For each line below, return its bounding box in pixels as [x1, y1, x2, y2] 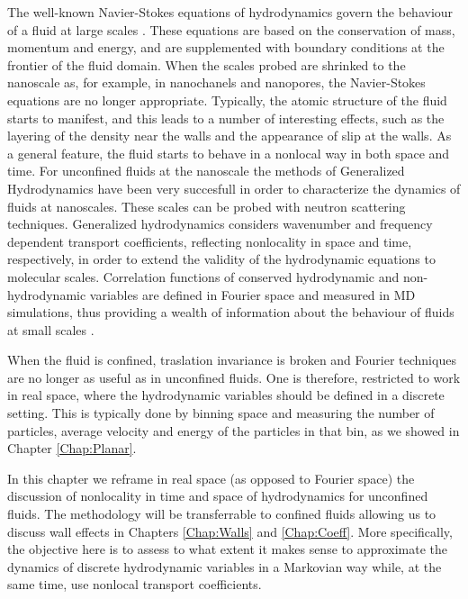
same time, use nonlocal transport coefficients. [7, 575, 262, 594]
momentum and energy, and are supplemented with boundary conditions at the [7, 38, 445, 57]
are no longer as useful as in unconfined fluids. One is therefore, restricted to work [7, 368, 461, 386]
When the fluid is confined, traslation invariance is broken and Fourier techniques [7, 350, 456, 369]
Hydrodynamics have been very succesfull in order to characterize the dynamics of [7, 178, 461, 197]
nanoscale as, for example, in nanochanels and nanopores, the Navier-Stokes [7, 73, 426, 92]
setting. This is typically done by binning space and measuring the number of [7, 404, 435, 422]
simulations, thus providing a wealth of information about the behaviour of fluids [7, 303, 454, 322]
